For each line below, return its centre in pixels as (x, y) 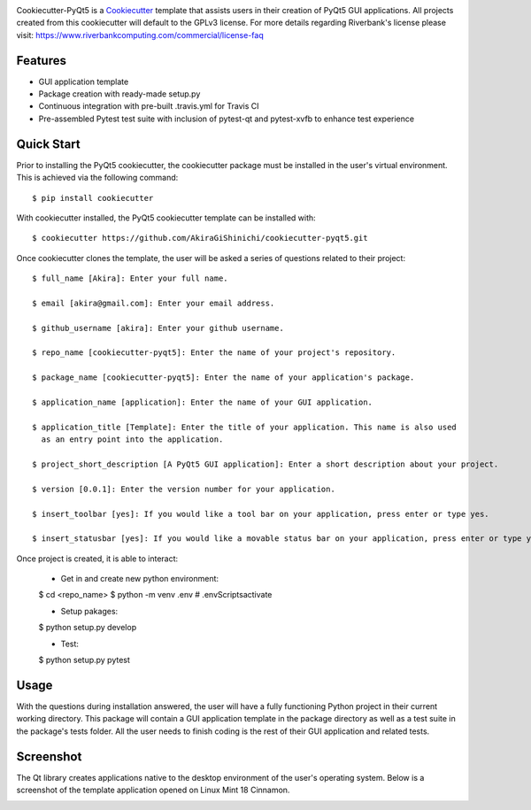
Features (41, 61)
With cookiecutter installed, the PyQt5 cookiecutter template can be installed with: (166, 218)
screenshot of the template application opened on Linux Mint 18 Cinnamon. (153, 790)
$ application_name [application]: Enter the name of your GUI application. (203, 402)
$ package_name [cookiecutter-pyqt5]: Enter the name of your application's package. (223, 378)
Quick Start (48, 144)
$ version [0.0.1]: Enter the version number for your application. (184, 489)
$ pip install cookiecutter (93, 198)
